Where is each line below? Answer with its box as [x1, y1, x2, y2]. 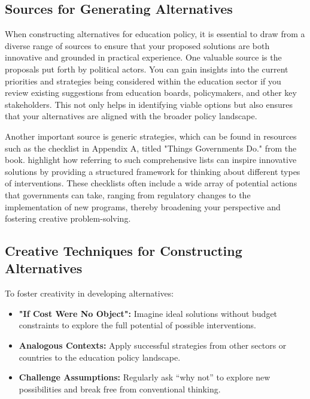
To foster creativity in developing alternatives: [5, 287, 174, 300]
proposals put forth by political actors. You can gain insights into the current [5, 62, 288, 75]
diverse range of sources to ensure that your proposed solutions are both [5, 39, 270, 52]
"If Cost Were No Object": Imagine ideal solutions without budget [19, 307, 278, 319]
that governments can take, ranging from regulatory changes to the [5, 188, 251, 201]
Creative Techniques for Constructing [5, 241, 242, 260]
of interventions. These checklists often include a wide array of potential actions [5, 177, 297, 189]
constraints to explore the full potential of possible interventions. [19, 319, 256, 331]
